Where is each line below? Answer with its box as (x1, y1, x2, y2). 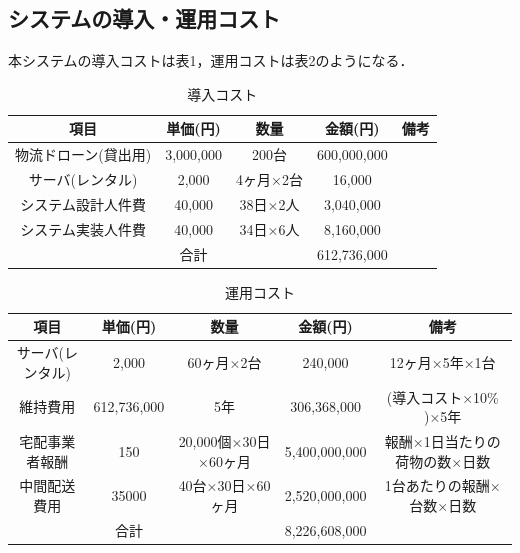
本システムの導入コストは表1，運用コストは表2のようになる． (8, 50, 414, 71)
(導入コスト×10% (386, 386, 499, 407)
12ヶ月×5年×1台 (389, 351, 496, 372)
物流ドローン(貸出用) (15, 144, 152, 165)
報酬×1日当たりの (384, 431, 501, 452)
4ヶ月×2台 (236, 169, 303, 190)
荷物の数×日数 (395, 450, 491, 471)
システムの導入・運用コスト (8, 3, 281, 34)
